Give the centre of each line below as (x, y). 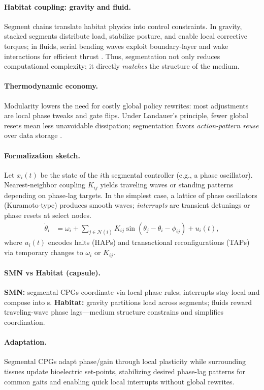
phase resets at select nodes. (48, 215)
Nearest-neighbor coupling (45, 185)
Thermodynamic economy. (51, 86)
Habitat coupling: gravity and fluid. (68, 6)
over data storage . (33, 135)
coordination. (25, 322)
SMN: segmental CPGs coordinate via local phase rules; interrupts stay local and (132, 292)
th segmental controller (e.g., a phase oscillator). (177, 174)
